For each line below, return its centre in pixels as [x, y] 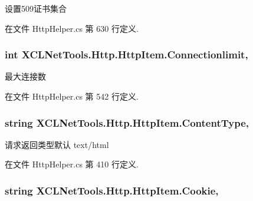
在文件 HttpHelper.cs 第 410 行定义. [72, 164]
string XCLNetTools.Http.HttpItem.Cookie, [112, 190]
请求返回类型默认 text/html [57, 144]
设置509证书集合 [36, 8]
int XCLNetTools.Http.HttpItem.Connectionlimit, [126, 55]
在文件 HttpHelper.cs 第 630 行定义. [72, 28]
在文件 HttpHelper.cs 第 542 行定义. [72, 96]
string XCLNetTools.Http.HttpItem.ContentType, [127, 122]
